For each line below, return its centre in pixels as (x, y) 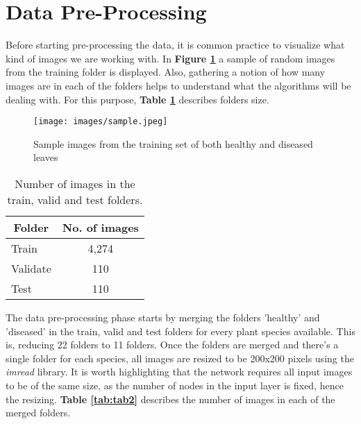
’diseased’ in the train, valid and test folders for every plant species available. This (180, 331)
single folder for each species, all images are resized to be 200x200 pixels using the (180, 358)
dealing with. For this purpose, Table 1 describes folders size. (137, 99)
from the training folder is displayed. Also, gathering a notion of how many (166, 72)
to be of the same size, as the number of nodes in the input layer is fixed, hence (175, 385)
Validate (31, 268)
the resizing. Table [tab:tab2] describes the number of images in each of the (170, 399)
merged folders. (38, 413)
